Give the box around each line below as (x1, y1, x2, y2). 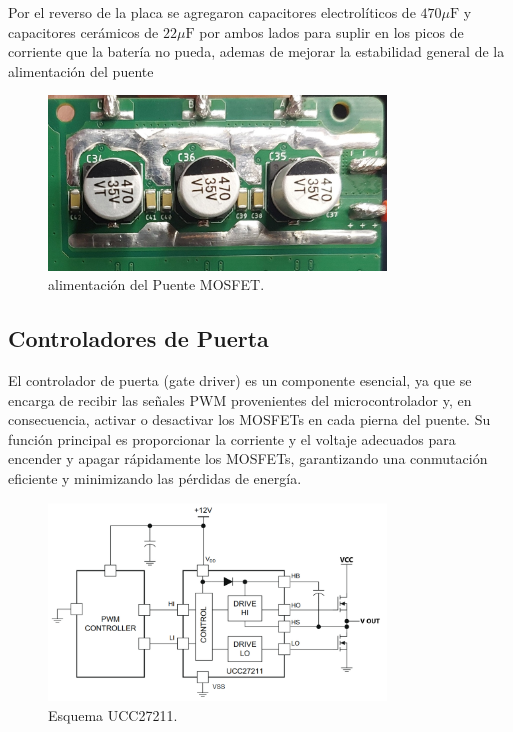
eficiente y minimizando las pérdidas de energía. (8, 467, 302, 488)
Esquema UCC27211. (48, 704, 178, 725)
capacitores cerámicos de (8, 21, 159, 42)
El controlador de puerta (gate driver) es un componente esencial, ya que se (8, 369, 472, 390)
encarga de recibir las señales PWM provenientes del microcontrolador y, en (8, 389, 472, 410)
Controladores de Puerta (8, 323, 269, 354)
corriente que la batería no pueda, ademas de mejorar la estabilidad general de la (8, 41, 505, 62)
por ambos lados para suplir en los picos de (199, 21, 464, 42)
